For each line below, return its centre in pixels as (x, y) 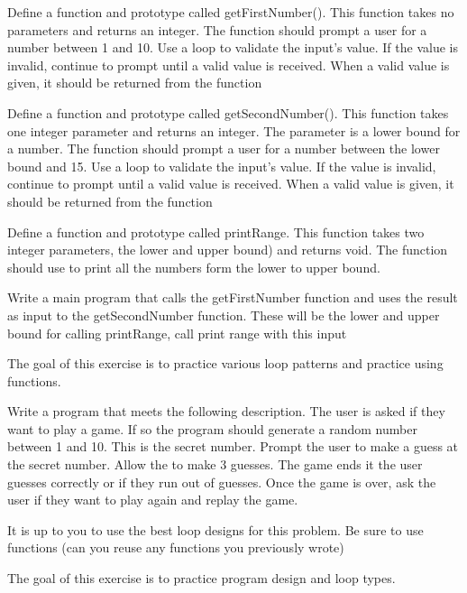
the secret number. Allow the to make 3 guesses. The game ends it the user (215, 464)
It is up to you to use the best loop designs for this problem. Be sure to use (215, 529)
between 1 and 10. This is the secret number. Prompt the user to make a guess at (233, 446)
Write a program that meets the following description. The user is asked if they (226, 411)
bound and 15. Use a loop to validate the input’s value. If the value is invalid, (222, 166)
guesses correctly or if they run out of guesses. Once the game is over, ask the (222, 482)
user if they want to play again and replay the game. (153, 500)
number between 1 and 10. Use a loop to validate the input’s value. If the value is (233, 47)
